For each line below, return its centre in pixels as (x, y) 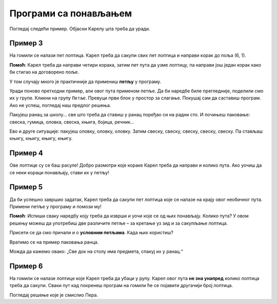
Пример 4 (26, 153)
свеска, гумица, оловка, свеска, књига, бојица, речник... (72, 122)
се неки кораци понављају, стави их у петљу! (60, 172)
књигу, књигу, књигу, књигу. (41, 138)
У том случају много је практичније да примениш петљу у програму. (85, 82)
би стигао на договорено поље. (44, 72)
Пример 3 (26, 43)
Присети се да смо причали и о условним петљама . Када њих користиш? (92, 233)
